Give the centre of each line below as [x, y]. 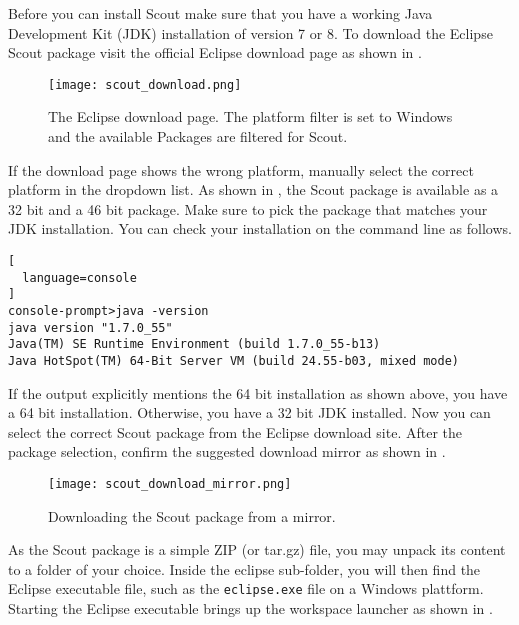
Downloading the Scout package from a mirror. [192, 515]
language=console [79, 277]
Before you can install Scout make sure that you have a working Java [220, 13]
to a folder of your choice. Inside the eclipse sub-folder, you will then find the [244, 568]
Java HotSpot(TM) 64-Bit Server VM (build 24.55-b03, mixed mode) [234, 360]
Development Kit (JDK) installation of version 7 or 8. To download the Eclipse [250, 32]
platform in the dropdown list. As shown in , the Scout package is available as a [253, 189]
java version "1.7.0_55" [90, 327]
